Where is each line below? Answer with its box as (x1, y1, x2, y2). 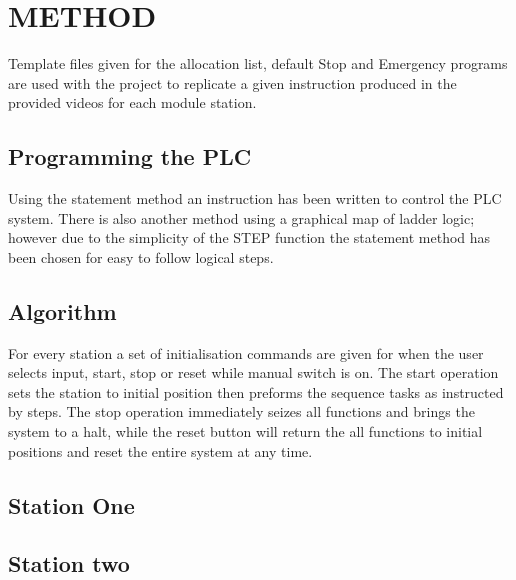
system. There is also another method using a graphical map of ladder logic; (8, 207, 475, 228)
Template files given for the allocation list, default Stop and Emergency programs (8, 53, 508, 74)
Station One (8, 489, 135, 520)
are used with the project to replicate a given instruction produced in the (8, 72, 457, 93)
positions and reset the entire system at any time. (8, 440, 313, 461)
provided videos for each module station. (8, 92, 257, 113)
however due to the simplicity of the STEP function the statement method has (8, 227, 491, 248)
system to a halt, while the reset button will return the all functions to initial (8, 421, 483, 442)
